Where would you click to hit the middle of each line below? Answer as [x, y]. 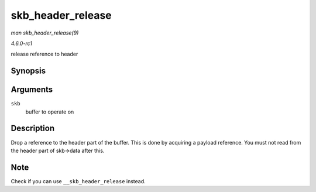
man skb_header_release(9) [45, 33]
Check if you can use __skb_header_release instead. [78, 181]
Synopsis [28, 71]
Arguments [32, 90]
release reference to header [44, 54]
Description [33, 128]
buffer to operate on [50, 112]
